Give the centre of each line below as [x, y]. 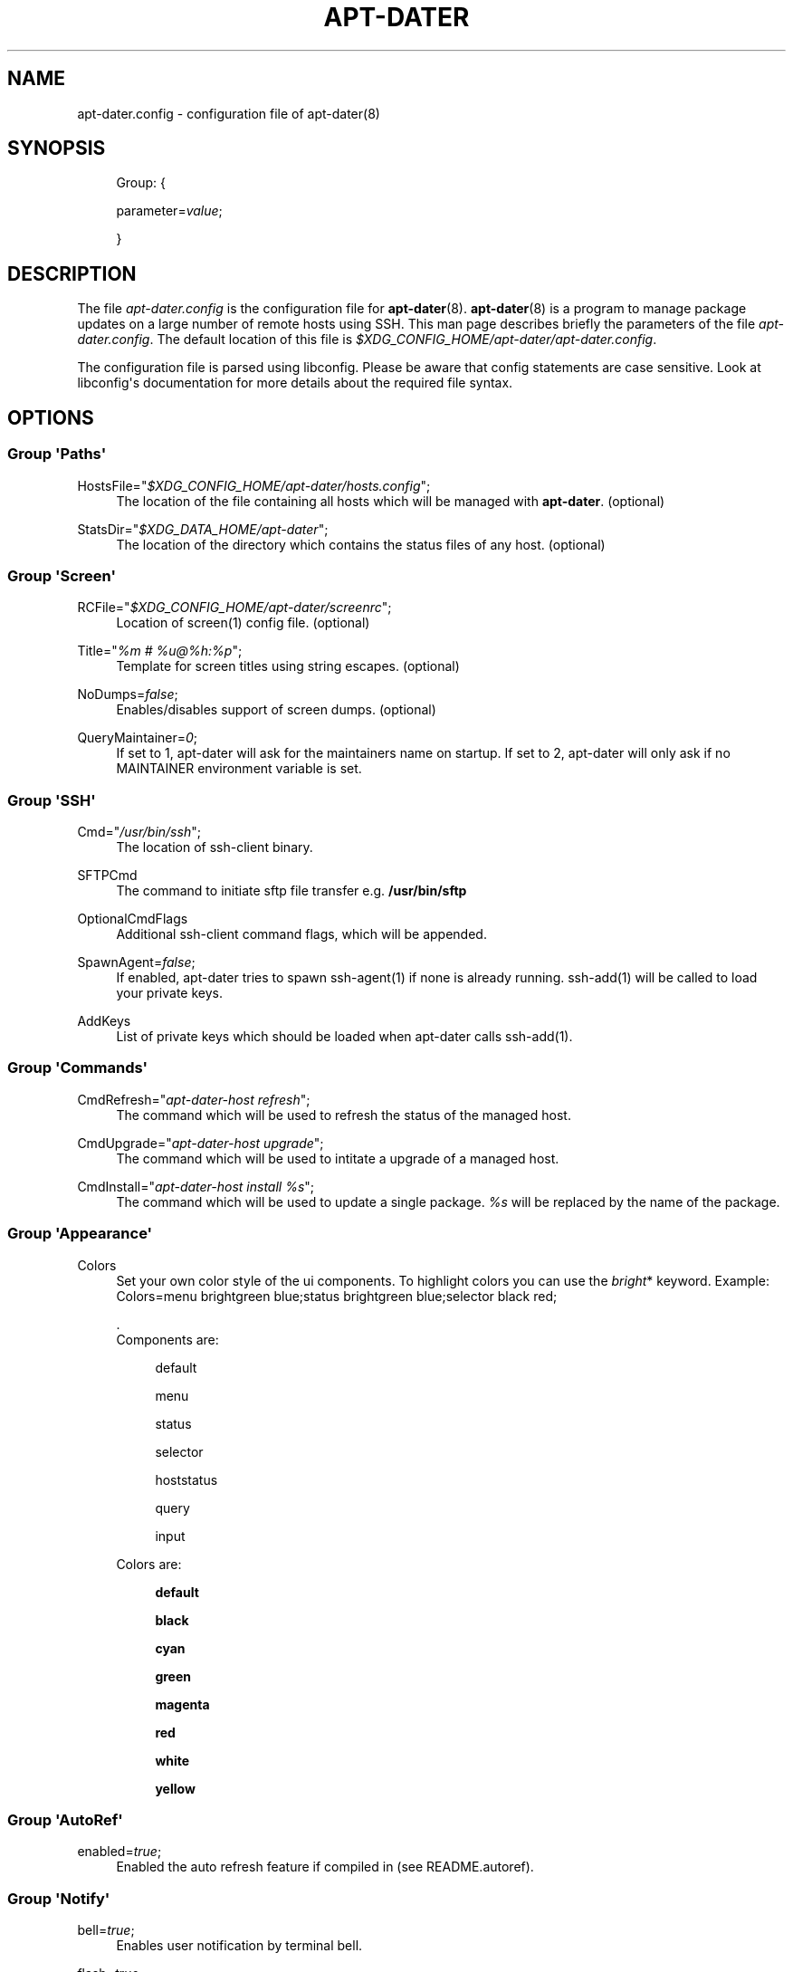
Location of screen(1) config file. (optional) [243, 623]
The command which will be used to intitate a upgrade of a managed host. [338, 1158]
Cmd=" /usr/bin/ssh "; [139, 832]
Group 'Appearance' [80, 1234]
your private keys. [169, 993]
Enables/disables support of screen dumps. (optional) [276, 710]
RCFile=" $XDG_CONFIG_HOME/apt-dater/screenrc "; [234, 608]
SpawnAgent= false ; [136, 962]
